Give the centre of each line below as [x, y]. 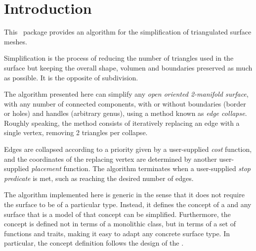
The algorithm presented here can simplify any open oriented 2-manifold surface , [126, 94]
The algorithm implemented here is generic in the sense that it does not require [124, 195]
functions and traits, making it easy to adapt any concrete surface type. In [117, 233]
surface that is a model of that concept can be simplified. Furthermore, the [117, 214]
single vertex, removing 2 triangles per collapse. [76, 132]
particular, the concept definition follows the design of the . [94, 243]
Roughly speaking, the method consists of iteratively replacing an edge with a [122, 123]
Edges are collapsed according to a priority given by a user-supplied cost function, [128, 149]
